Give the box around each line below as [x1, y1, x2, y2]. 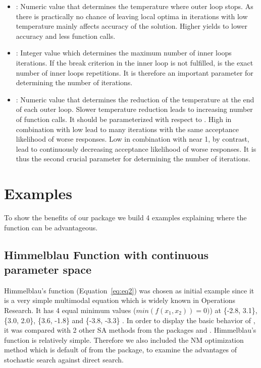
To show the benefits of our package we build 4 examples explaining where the [4, 212, 247, 223]
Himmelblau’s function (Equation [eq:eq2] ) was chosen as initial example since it [4, 285, 254, 295]
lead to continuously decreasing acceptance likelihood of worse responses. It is [16, 143, 256, 154]
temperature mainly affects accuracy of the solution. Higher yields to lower [16, 21, 247, 31]
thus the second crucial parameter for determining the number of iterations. [16, 153, 250, 164]
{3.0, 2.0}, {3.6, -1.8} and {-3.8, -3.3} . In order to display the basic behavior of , [4, 315, 255, 325]
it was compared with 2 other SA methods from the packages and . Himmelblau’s [4, 325, 256, 335]
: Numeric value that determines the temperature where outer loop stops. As [16, 1, 253, 11]
